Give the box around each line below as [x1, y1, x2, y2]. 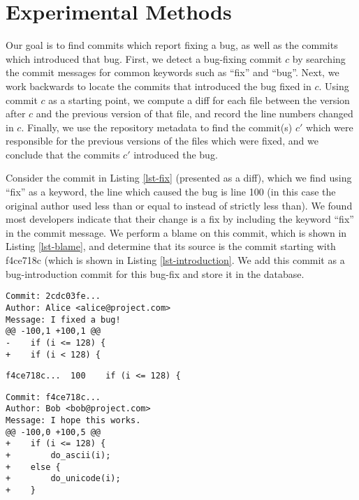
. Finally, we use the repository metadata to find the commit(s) [21, 119, 293, 134]
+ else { [6, 462, 61, 472]
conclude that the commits [6, 147, 120, 161]
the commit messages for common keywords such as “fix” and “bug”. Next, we [6, 65, 339, 80]
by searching [292, 51, 346, 66]
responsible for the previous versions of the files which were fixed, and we [6, 133, 318, 148]
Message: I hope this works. [6, 416, 141, 426]
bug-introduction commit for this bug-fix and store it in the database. [6, 266, 305, 281]
